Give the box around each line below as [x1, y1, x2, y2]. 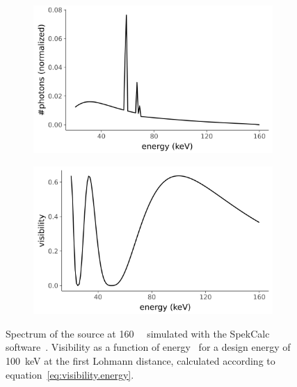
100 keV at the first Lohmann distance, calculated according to [6, 354, 275, 368]
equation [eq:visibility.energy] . [6, 367, 134, 381]
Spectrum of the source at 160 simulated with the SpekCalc [6, 326, 270, 340]
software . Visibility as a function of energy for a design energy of [6, 340, 291, 354]
